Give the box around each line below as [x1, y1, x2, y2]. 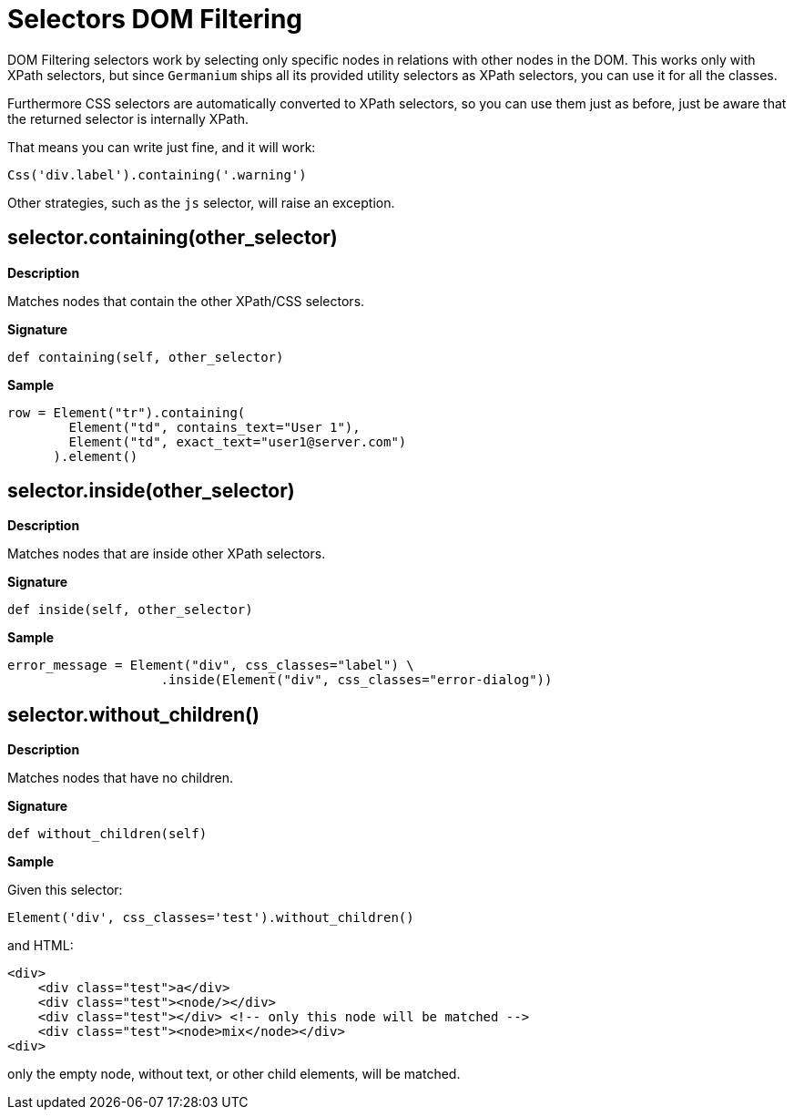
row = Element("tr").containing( [7, 405, 246, 420]
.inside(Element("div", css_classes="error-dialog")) [160, 672, 553, 688]
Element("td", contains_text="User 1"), [68, 419, 361, 435]
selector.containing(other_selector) [7, 226, 338, 250]
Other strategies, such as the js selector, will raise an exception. [7, 194, 395, 210]
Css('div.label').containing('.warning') [7, 167, 307, 182]
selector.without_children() [7, 702, 260, 726]
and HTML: [7, 938, 74, 954]
